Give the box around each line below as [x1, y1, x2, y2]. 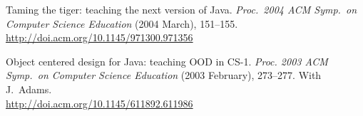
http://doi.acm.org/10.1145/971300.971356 [6, 30, 193, 45]
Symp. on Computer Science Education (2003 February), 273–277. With [6, 68, 322, 83]
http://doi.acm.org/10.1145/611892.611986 [6, 95, 193, 110]
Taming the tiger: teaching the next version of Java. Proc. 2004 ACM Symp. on [6, 2, 357, 16]
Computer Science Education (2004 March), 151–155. [6, 16, 238, 31]
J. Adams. [6, 81, 52, 96]
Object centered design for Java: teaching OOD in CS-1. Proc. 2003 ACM [6, 53, 328, 68]
